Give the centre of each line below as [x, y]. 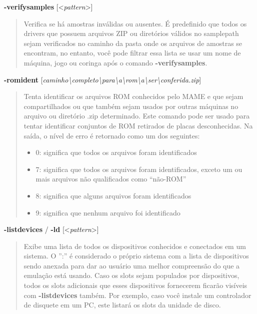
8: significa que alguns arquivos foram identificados [113, 195]
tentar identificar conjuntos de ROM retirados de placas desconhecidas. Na [138, 125]
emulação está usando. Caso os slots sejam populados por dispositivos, [131, 275]
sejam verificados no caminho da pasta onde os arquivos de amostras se [133, 43]
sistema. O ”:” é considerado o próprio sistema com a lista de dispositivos [136, 256]
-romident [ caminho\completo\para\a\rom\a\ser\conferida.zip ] [103, 79]
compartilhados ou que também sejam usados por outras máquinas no [131, 106]
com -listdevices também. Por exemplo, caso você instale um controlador [137, 295]
